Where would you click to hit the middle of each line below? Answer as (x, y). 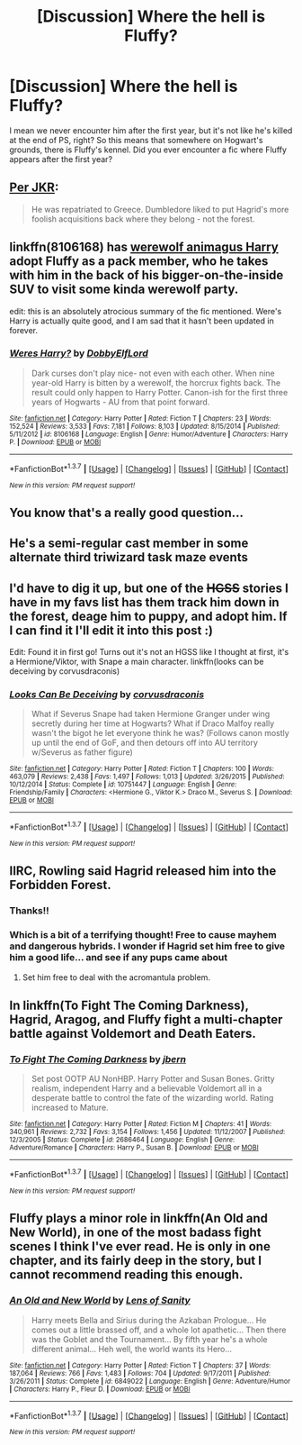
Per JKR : (34, 188)
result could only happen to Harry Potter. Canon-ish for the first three (160, 392)
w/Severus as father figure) (82, 752)
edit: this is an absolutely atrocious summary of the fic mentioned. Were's (146, 311)
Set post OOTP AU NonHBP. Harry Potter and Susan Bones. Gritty (153, 1079)
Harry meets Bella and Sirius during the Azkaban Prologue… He (149, 1320)
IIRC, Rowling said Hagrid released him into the (143, 871)
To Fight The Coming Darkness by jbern (98, 1059)
